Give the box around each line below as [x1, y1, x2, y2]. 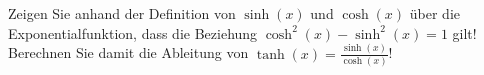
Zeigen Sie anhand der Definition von [8, 3, 236, 23]
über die [409, 3, 460, 23]
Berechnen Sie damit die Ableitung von [8, 42, 249, 63]
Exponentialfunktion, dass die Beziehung [8, 22, 258, 43]
